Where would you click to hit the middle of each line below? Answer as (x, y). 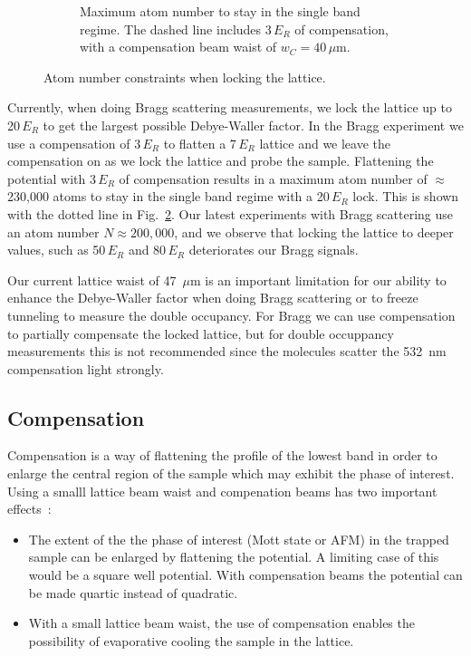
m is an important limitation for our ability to (318, 280)
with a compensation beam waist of (178, 47)
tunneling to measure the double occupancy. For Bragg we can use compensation (231, 315)
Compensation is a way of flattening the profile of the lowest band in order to (222, 455)
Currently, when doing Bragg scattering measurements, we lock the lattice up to (230, 107)
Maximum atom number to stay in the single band (220, 11)
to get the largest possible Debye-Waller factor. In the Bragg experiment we (253, 125)
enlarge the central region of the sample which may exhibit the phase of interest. (231, 473)
